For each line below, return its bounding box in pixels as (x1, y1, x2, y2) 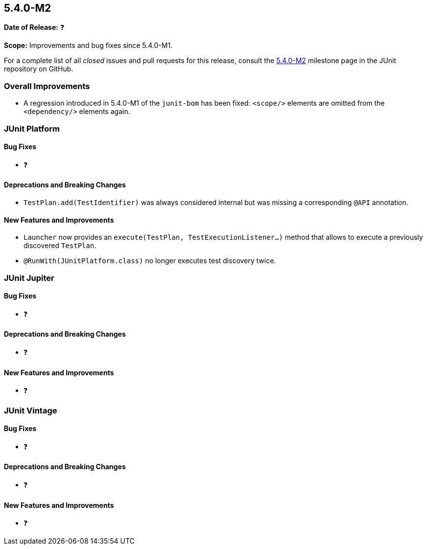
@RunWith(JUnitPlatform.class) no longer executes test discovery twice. (24, 256, 276, 265)
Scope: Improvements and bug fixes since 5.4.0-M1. (4, 41, 173, 50)
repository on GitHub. (4, 65, 73, 73)
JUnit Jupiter (4, 273, 54, 283)
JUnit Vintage (4, 405, 57, 415)
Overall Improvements (4, 81, 90, 91)
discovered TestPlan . (24, 241, 96, 250)
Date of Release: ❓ (4, 23, 65, 32)
